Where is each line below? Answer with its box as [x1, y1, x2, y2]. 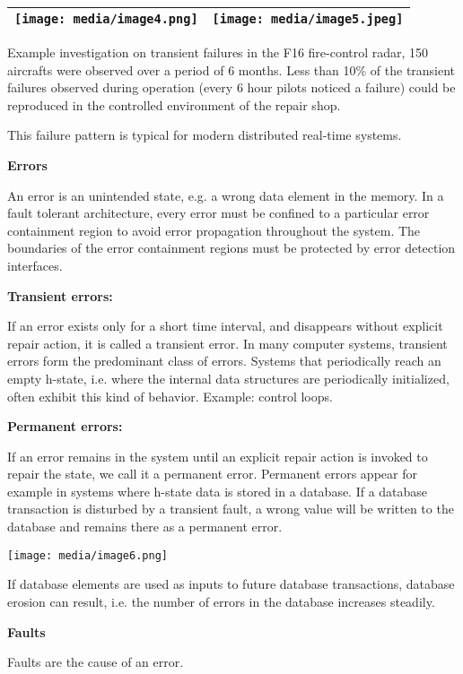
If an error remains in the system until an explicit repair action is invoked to [7, 446, 428, 465]
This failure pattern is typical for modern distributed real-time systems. [7, 125, 402, 144]
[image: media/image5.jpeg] [212, 12, 404, 26]
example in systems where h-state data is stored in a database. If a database [7, 481, 428, 500]
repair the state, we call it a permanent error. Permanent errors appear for [7, 464, 417, 483]
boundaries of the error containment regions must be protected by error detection [7, 238, 456, 257]
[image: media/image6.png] [7, 549, 168, 562]
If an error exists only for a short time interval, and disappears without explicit [7, 316, 443, 335]
